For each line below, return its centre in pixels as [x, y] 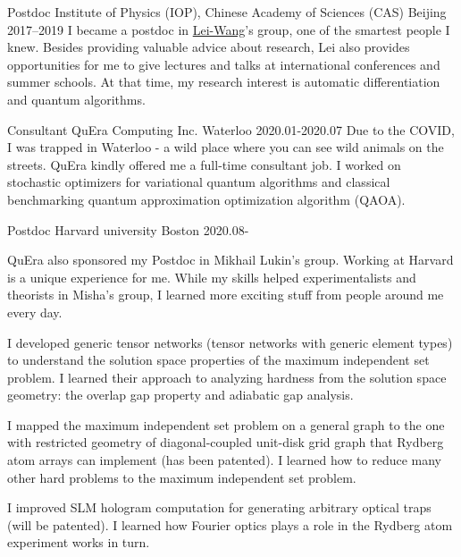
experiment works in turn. [79, 542]
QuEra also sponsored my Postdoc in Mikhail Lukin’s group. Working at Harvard [230, 260]
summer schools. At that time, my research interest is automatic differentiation [224, 82]
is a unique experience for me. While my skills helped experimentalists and [212, 277]
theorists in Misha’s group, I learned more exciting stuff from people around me [226, 295]
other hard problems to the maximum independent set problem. [182, 477]
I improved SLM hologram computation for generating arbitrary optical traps [219, 507]
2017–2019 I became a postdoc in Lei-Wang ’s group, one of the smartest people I [229, 29]
